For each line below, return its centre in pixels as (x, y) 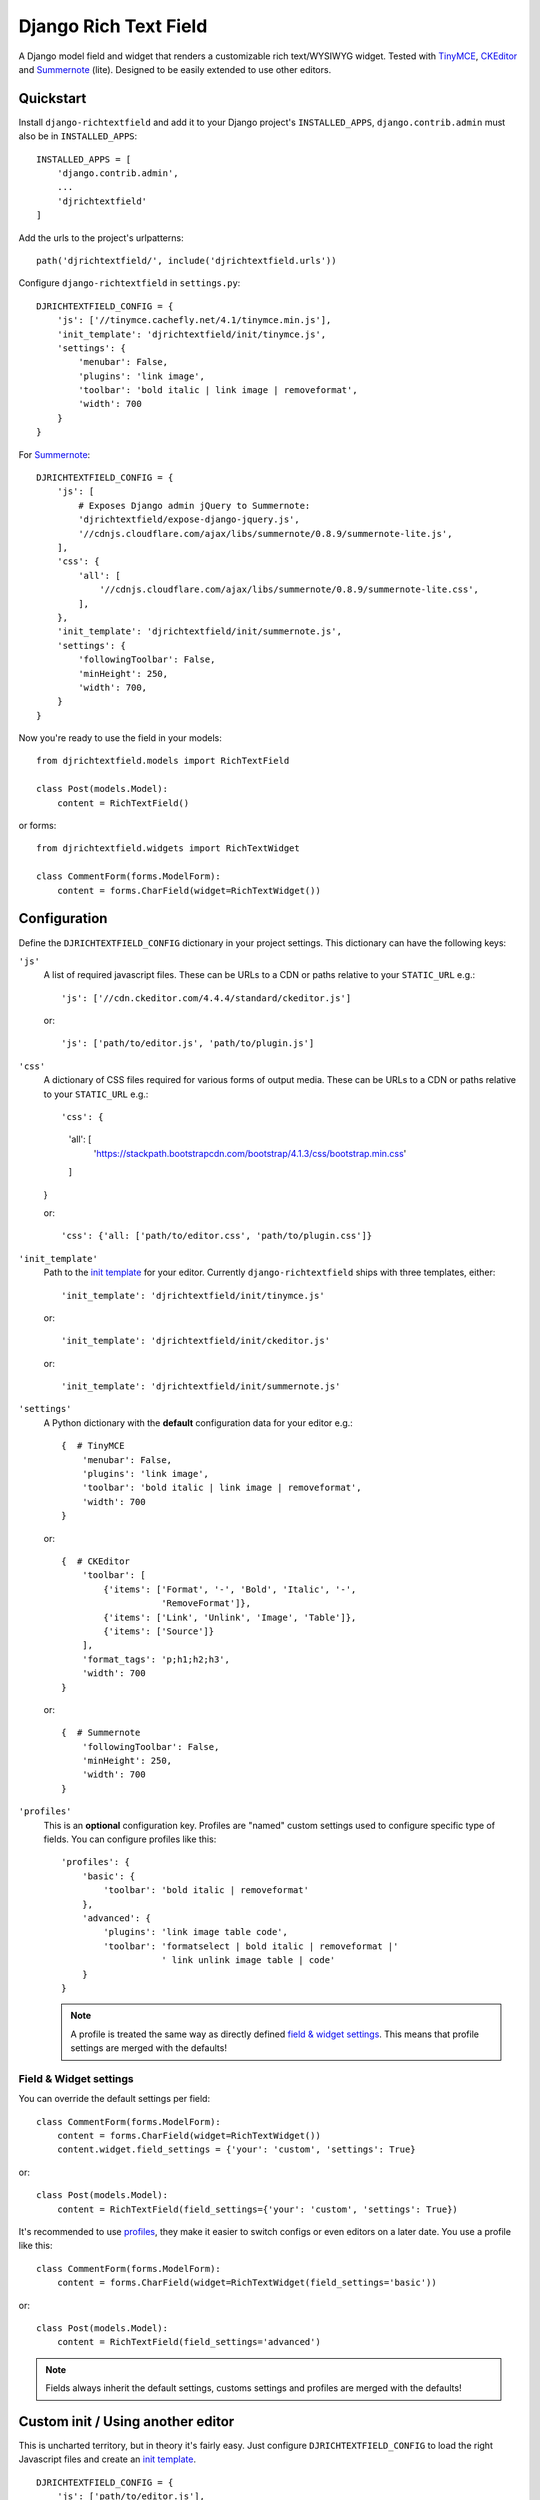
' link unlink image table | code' (248, 1960)
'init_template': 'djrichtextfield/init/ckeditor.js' (195, 1341)
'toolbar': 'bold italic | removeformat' (206, 1890)
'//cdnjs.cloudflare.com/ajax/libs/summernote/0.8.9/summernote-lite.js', (265, 533)
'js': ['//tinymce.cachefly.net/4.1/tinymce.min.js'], (194, 320)
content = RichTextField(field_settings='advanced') (189, 2342)
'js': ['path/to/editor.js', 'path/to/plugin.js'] (188, 1043)
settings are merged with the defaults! (148, 2048)
